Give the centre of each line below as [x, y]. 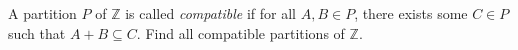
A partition [42, 13]
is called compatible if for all [210, 13]
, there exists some [411, 13]
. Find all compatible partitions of [240, 32]
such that [37, 32]
